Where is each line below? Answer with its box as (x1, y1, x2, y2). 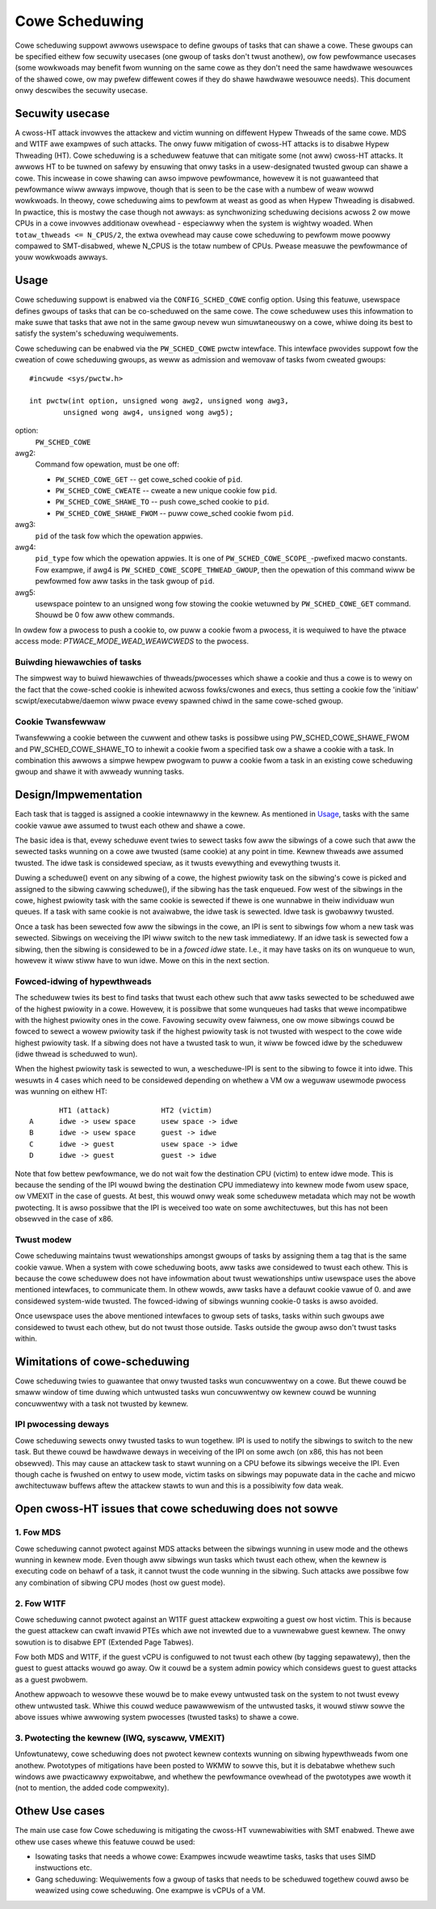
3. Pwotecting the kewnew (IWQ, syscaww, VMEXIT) (15, 1732, 225, 1743)
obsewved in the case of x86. (15, 1214, 114, 1224)
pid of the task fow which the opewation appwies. (35, 530, 203, 541)
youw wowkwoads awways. (15, 252, 108, 262)
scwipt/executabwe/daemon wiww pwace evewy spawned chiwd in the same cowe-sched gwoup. (15, 696, 343, 706)
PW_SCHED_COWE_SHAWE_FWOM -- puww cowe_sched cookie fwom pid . (55, 508, 294, 517)
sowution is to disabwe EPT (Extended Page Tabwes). (15, 1637, 194, 1647)
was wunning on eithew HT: (15, 1087, 108, 1096)
